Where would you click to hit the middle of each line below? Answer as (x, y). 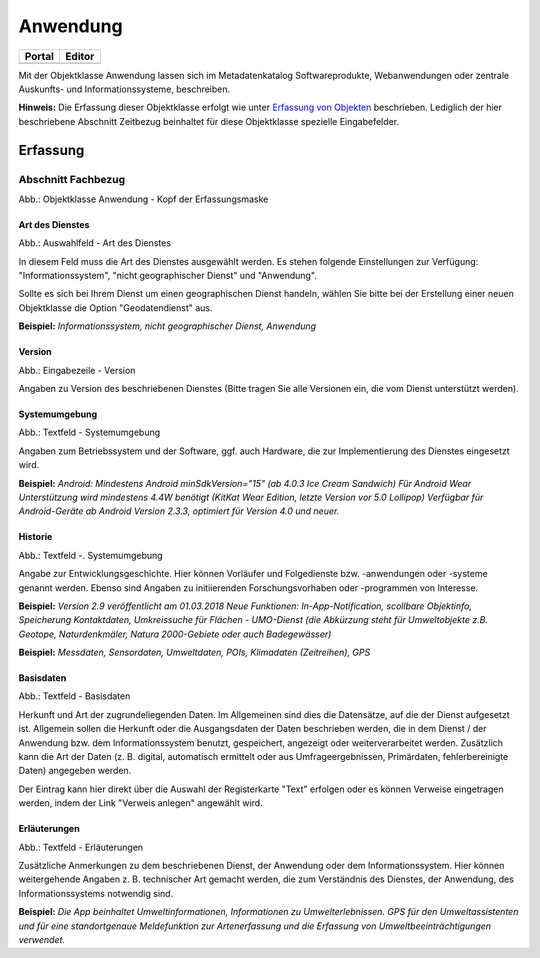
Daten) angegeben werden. (75, 771)
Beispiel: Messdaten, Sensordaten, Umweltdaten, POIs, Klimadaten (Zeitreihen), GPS (194, 652)
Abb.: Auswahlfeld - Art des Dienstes (95, 243)
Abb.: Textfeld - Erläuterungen (81, 847)
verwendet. (41, 939)
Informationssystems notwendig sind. (96, 893)
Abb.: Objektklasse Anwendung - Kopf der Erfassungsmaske (143, 199)
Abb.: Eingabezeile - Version (77, 370)
